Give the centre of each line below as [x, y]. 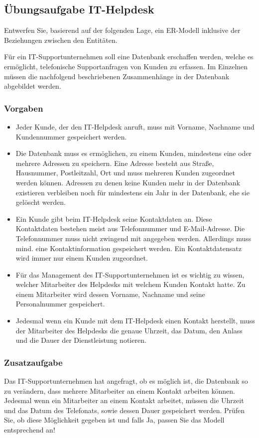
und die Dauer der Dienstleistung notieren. [81, 340]
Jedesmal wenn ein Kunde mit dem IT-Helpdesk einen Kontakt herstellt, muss [135, 321]
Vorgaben [24, 108]
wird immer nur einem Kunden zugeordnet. [82, 258]
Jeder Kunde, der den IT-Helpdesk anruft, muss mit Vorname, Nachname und [135, 126]
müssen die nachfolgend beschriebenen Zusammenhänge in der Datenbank [117, 76]
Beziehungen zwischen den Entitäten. [61, 40]
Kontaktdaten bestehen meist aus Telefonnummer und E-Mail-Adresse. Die [130, 228]
